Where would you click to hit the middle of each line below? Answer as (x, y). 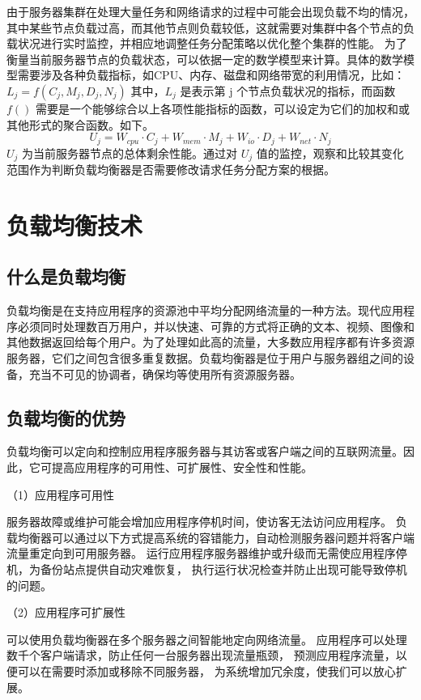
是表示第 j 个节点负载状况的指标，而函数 (288, 90)
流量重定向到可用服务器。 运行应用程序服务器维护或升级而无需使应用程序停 (207, 553)
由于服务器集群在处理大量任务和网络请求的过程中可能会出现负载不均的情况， (210, 11)
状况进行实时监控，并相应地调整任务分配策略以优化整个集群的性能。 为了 (212, 43)
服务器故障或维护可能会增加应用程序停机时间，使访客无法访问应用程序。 (199, 522)
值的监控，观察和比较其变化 (330, 153)
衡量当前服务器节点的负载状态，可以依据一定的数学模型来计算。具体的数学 (205, 59)
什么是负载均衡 (66, 276)
